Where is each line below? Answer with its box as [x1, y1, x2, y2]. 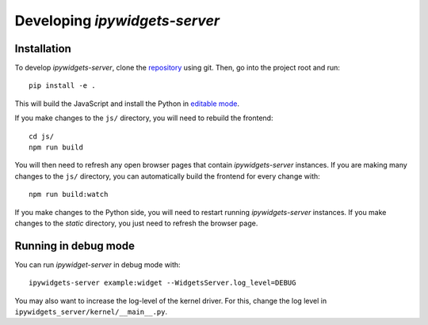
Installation [14, 42, 71, 55]
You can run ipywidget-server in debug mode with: [14, 259, 182, 269]
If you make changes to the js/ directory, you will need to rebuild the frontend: [14, 113, 273, 123]
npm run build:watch [29, 190, 109, 199]
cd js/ [29, 131, 55, 141]
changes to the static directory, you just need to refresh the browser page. [14, 218, 258, 228]
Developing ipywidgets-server [14, 12, 220, 29]
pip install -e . [29, 81, 96, 90]
